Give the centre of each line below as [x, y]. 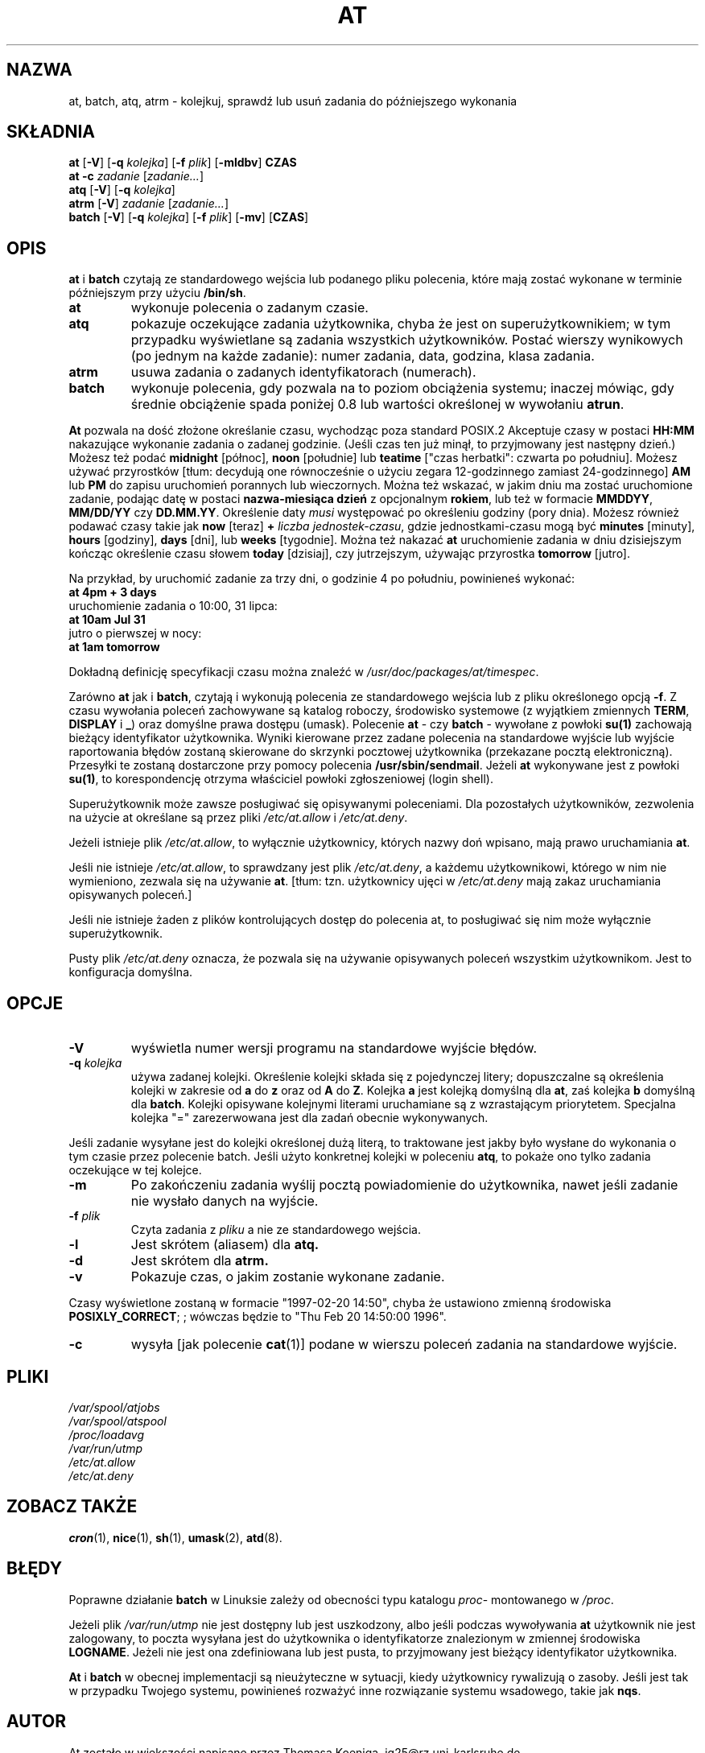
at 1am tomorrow [114, 647]
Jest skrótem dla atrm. [200, 1261]
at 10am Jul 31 [107, 620]
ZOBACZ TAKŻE [72, 1507]
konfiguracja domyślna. [131, 972]
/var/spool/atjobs [114, 1407]
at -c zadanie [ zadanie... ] [136, 176]
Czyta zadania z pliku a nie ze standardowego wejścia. [276, 1230]
